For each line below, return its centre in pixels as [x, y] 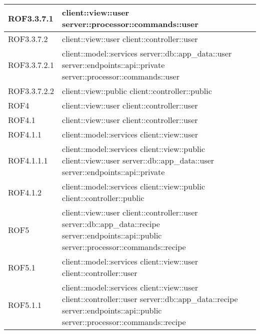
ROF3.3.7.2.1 [31, 65]
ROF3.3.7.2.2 [31, 91]
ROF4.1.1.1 [28, 160]
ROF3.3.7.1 [31, 18]
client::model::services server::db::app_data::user [147, 53]
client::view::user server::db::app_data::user [138, 160]
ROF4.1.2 [25, 192]
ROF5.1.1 [25, 304]
